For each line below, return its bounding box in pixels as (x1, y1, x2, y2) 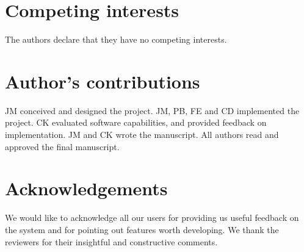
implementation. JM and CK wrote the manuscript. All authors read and (5, 128, 279, 141)
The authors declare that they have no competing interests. (5, 33, 227, 46)
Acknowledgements (5, 176, 168, 201)
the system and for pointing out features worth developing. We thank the (5, 223, 279, 236)
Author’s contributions (5, 68, 200, 93)
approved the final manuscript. (5, 140, 120, 153)
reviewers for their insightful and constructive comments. (5, 235, 218, 248)
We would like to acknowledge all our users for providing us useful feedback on (5, 211, 299, 224)
